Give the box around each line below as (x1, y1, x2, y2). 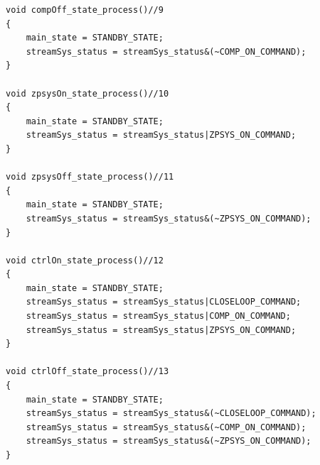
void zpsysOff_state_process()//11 (6, 172, 174, 182)
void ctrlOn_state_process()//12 (6, 255, 164, 266)
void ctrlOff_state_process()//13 (6, 366, 169, 377)
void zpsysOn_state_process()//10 (6, 88, 169, 99)
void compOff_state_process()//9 (6, 5, 164, 15)
